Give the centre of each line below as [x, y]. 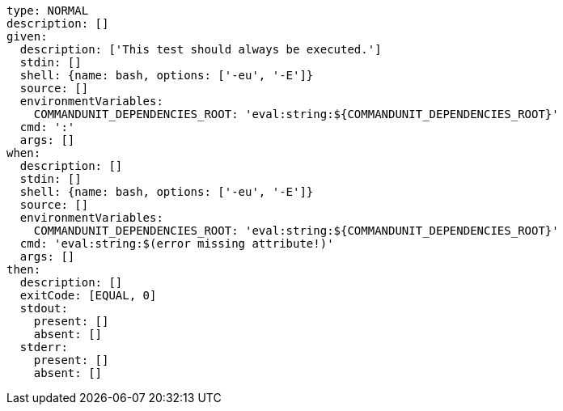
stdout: [44, 308]
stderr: [44, 347]
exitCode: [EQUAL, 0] [88, 295]
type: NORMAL [48, 11]
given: [27, 36]
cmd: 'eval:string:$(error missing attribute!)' [177, 244]
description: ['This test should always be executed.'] [201, 49]
